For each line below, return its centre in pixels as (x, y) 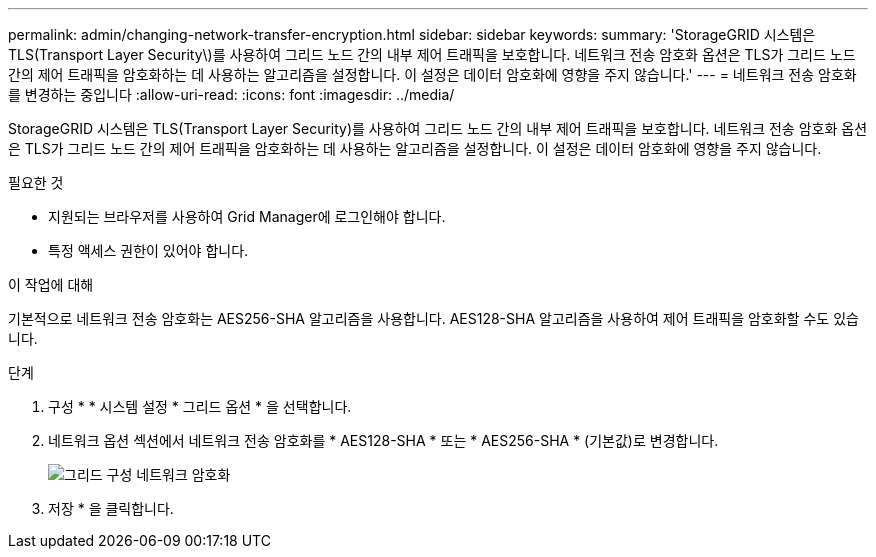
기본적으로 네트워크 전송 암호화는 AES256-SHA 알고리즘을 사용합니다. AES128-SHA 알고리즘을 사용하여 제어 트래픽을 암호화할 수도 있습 (433, 318)
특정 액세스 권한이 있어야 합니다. (148, 250)
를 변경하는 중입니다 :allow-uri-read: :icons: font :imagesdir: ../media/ (231, 94)
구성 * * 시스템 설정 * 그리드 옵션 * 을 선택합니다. (200, 406)
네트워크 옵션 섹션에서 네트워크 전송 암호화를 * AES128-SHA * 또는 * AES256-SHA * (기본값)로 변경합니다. (383, 440)
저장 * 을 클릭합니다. (111, 508)
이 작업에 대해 (51, 284)
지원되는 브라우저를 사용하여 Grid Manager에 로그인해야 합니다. (247, 216)
